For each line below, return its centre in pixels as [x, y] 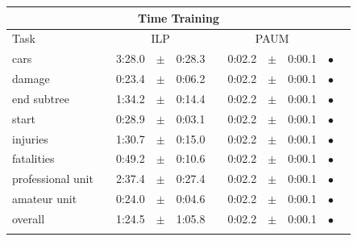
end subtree [41, 98]
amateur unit [45, 199]
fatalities [33, 158]
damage [31, 79]
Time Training [178, 17]
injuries [30, 138]
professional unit [53, 179]
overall [29, 218]
